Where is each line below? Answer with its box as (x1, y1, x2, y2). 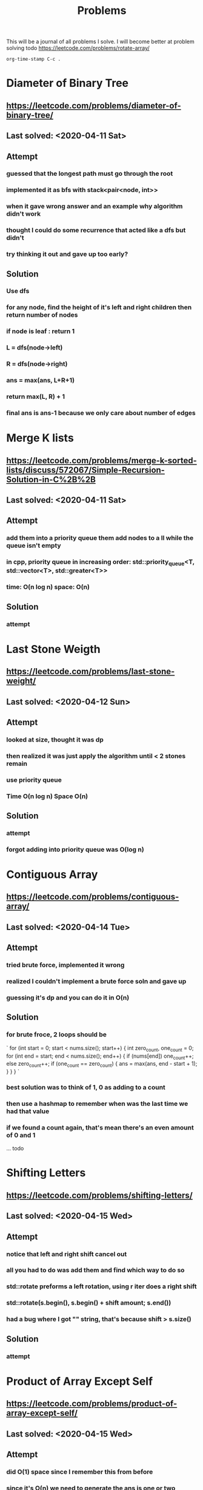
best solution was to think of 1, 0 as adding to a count (6, 1083, 165, 1092)
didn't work (6, 210, 41, 218)
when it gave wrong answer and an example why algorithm (6, 202, 183, 210)
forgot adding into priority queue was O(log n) (6, 845, 144, 854)
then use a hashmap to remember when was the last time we (6, 1099, 188, 1108)
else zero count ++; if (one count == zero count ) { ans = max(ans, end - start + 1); (6, 1060, 198, 1069)
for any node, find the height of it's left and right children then (6, 303, 192, 312)
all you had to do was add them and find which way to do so (6, 1266, 185, 1274)
